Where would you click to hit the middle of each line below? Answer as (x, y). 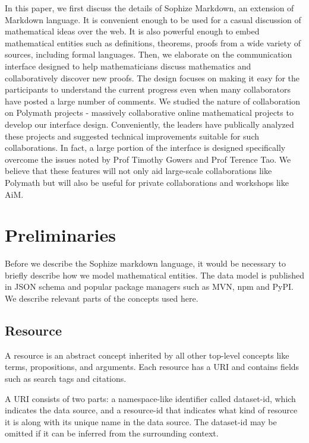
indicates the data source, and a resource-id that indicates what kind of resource (151, 410)
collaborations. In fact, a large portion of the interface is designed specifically (145, 148)
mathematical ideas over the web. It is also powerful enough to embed (132, 31)
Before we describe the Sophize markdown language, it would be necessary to (146, 263)
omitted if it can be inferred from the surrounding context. (112, 433)
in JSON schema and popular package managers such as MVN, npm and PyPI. (149, 287)
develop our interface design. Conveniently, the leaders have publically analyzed (149, 124)
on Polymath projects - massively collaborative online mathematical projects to (149, 113)
